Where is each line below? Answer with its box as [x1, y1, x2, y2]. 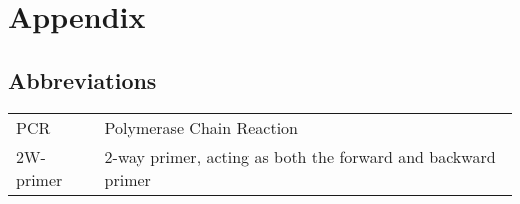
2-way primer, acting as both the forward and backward [104, 144, 496, 168]
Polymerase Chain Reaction [104, 115, 299, 139]
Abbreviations [8, 64, 157, 95]
